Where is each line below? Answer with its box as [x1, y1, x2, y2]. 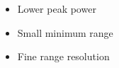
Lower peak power [17, 1, 96, 16]
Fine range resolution [17, 49, 110, 64]
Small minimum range [17, 25, 113, 40]
